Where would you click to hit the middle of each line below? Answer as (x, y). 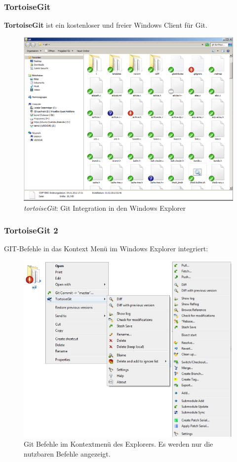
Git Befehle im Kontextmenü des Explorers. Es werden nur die (118, 443)
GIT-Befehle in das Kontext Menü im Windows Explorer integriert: (106, 248)
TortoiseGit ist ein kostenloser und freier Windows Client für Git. (106, 25)
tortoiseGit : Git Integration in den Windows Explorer (105, 208)
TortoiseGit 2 (31, 230)
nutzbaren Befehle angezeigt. (67, 453)
